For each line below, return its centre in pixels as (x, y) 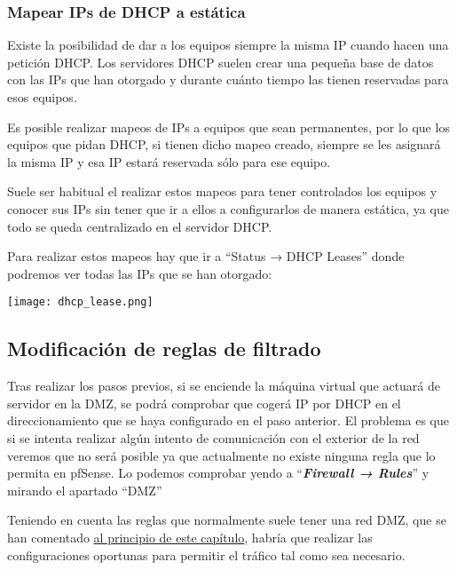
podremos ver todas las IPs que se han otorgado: (140, 273)
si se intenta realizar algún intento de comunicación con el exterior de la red (213, 437)
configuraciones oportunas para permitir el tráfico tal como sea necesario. (206, 554)
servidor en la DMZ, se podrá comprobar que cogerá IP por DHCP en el (204, 403)
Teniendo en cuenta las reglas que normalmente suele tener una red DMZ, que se (227, 520)
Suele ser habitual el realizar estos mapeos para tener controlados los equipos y (222, 191)
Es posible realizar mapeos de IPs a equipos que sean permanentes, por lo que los (228, 127)
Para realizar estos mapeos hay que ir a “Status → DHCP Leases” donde (206, 256)
